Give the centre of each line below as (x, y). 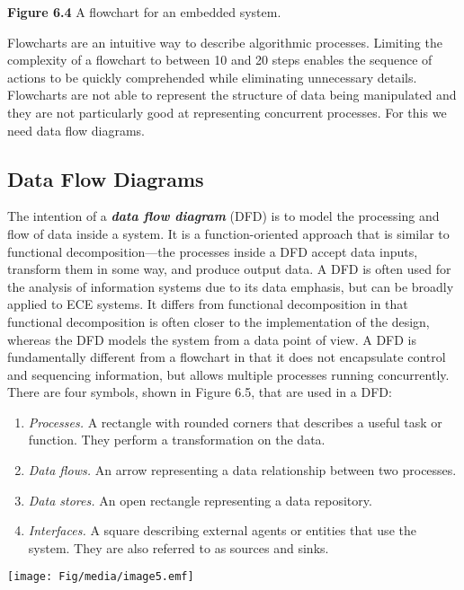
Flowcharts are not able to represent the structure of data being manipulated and (232, 95)
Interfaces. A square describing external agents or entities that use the (222, 530)
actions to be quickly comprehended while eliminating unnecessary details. (212, 77)
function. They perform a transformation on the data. (177, 440)
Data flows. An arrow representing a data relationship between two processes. (242, 470)
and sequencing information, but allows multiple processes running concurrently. (228, 374)
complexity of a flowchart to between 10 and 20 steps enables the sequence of (220, 60)
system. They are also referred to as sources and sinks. (178, 547)
